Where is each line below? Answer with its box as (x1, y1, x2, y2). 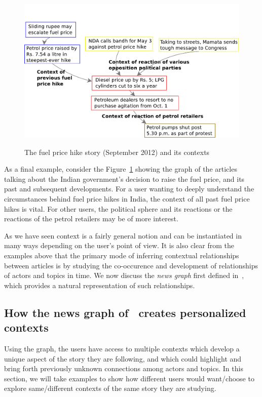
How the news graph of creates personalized (4, 304, 246, 320)
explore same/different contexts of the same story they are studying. (4, 383, 216, 393)
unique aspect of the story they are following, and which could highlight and (4, 353, 242, 364)
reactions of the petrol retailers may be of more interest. (4, 213, 178, 224)
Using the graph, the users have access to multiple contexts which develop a (4, 343, 240, 353)
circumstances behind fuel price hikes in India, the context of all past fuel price (4, 193, 250, 204)
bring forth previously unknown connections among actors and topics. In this (4, 363, 243, 374)
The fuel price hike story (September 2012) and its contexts (24, 146, 210, 157)
